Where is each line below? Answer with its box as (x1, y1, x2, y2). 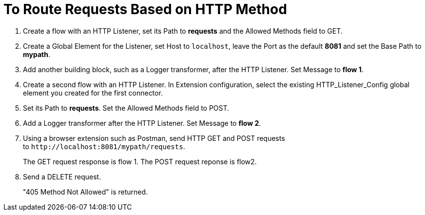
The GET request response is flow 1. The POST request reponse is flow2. (23, 157, 257, 166)
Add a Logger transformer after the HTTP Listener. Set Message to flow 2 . (23, 118, 261, 127)
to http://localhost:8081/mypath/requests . (23, 142, 185, 151)
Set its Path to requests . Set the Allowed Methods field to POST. (23, 103, 230, 112)
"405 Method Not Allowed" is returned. (23, 187, 148, 196)
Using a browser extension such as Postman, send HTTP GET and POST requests (23, 134, 285, 142)
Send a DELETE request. (23, 172, 101, 181)
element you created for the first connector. (23, 88, 163, 97)
